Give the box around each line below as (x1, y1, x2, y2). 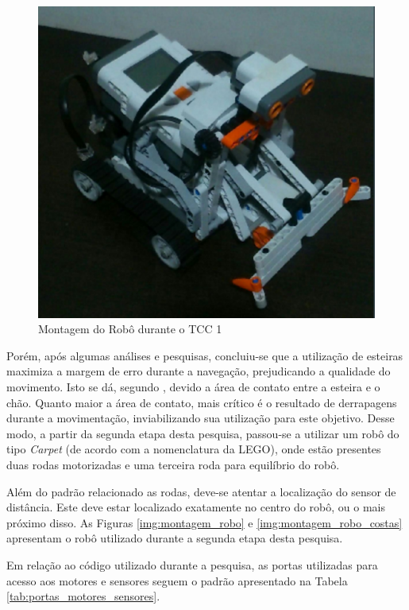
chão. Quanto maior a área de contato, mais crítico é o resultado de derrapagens (6, 394, 397, 410)
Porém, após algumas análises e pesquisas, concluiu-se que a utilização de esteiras (6, 347, 403, 363)
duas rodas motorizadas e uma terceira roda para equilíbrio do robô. (6, 457, 340, 473)
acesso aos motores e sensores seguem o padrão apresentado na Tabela (6, 572, 348, 589)
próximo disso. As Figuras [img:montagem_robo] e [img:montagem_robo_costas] (6, 514, 403, 530)
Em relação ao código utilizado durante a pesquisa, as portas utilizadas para (6, 557, 378, 573)
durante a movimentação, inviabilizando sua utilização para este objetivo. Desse (6, 410, 395, 426)
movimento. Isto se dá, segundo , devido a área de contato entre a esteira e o (6, 379, 380, 395)
